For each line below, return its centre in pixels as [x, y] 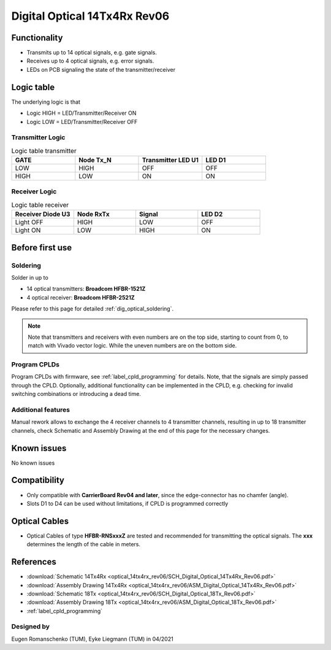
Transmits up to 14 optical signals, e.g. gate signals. [92, 53]
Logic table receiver [40, 204]
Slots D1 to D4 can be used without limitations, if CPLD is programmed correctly [127, 503]
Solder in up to [30, 277]
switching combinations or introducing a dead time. [76, 394]
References [34, 562]
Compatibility [38, 480]
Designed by [31, 627]
